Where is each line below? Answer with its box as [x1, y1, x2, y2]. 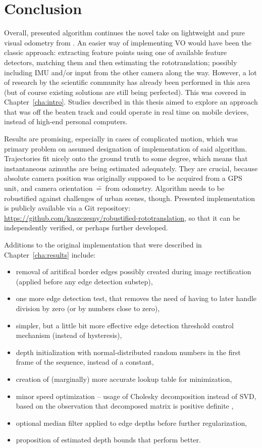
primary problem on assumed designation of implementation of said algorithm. [4, 143, 247, 154]
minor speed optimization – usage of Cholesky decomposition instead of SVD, [16, 390, 256, 401]
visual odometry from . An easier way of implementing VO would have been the [4, 37, 251, 47]
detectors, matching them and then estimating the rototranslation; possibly [4, 57, 237, 67]
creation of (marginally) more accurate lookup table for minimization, [16, 373, 232, 384]
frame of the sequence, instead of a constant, [16, 357, 154, 367]
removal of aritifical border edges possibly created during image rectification [16, 266, 251, 277]
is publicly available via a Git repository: [4, 203, 131, 213]
